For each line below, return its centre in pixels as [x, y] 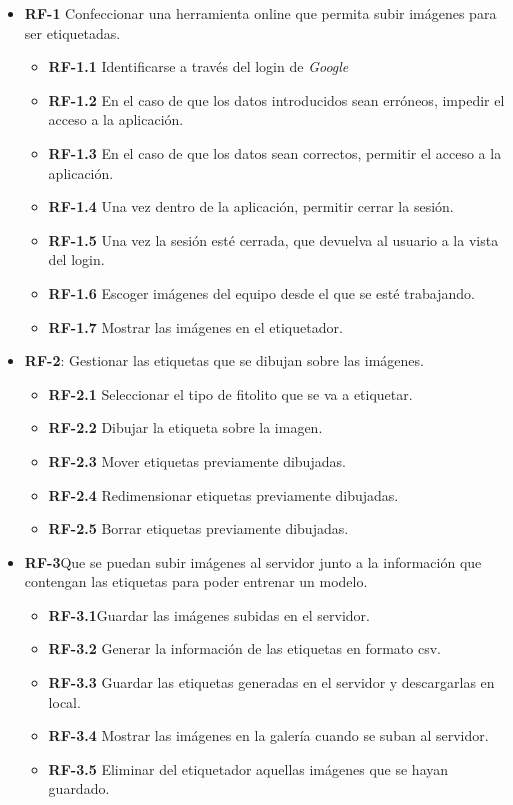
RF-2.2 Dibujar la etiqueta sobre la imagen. [185, 427]
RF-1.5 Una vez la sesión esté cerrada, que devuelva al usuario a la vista [273, 239]
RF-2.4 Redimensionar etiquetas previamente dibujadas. [223, 494]
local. [64, 701]
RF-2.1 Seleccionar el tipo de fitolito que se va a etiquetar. [230, 393]
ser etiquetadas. [72, 32]
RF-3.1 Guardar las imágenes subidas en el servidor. [209, 614]
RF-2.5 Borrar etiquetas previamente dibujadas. [198, 528]
